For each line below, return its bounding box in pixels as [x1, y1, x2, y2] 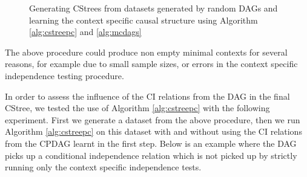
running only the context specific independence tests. [5, 161, 202, 173]
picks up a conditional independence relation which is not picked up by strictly [5, 149, 297, 161]
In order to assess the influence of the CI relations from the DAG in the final [5, 89, 290, 102]
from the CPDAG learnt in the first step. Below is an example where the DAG [5, 137, 297, 149]
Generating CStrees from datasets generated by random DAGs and [29, 2, 278, 14]
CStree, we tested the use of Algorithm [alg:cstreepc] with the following [5, 101, 270, 114]
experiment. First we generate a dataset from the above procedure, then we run [5, 113, 300, 126]
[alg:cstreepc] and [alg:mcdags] [29, 25, 142, 38]
